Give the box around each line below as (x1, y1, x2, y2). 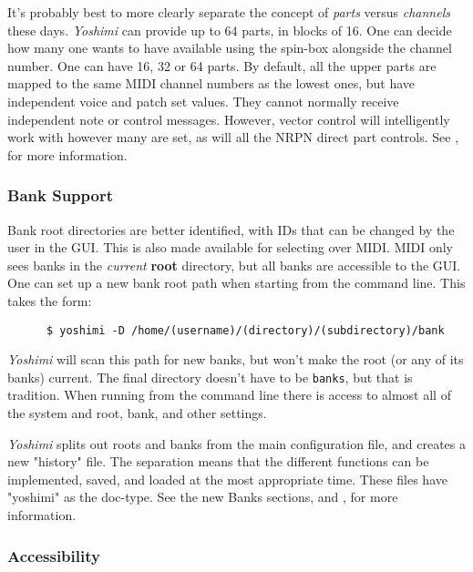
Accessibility (7, 544, 100, 567)
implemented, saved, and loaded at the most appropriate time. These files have (7, 469, 447, 488)
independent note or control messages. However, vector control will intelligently (7, 109, 450, 128)
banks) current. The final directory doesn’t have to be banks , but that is (7, 367, 413, 386)
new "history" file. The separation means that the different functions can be (7, 452, 429, 471)
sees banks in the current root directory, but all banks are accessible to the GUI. (7, 255, 461, 274)
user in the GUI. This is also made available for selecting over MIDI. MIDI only (7, 238, 454, 257)
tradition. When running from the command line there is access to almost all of (7, 385, 451, 404)
